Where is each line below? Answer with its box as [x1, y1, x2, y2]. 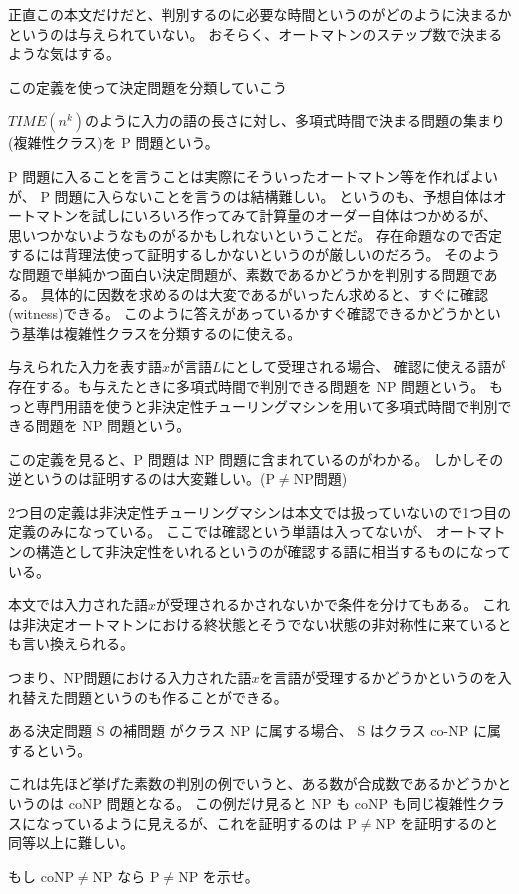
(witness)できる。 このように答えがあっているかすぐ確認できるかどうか [8, 303, 473, 324]
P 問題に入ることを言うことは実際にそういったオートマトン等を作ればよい [8, 165, 498, 186]
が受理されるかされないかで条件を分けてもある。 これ [156, 594, 510, 615]
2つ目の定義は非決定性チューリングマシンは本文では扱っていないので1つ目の [8, 501, 512, 522]
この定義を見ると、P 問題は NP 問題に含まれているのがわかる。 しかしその [8, 448, 504, 469]
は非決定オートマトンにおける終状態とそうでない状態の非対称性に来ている [8, 613, 498, 634]
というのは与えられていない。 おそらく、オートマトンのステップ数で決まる [8, 23, 503, 44]
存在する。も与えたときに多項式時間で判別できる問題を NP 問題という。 [8, 375, 485, 396]
